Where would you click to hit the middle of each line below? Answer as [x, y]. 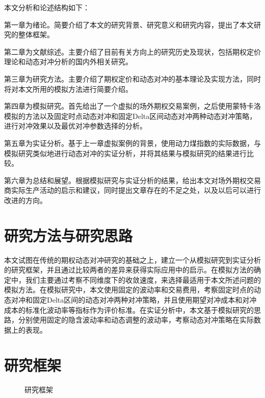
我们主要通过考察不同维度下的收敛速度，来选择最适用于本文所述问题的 [143, 279]
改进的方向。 [25, 200]
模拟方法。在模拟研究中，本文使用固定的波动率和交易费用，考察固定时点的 [129, 290]
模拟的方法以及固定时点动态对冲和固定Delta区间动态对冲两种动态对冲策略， [130, 116]
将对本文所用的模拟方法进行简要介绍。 [68, 89]
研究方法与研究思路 [69, 235]
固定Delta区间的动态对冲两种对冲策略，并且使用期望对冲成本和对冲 [144, 300]
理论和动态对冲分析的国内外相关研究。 [68, 61]
